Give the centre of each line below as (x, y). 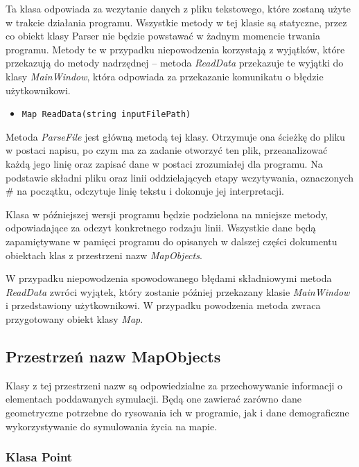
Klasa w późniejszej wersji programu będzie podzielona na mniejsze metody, (167, 214)
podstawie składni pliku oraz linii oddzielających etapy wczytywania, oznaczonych (179, 177)
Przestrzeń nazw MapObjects (113, 356)
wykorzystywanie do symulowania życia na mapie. (112, 426)
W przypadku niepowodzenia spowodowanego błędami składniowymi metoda (169, 278)
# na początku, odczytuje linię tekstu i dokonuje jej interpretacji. (145, 191)
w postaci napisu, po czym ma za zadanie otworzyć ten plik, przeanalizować (167, 150)
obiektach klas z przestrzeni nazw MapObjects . (104, 255)
